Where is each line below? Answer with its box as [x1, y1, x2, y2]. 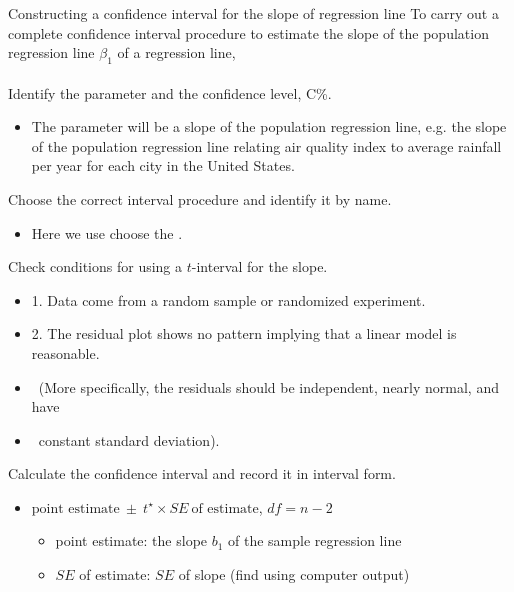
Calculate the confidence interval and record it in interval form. [8, 463, 396, 484]
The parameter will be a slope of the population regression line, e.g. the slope [31, 116, 507, 137]
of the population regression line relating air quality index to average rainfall [31, 135, 502, 156]
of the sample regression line [228, 530, 402, 551]
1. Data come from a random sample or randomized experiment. [31, 289, 426, 310]
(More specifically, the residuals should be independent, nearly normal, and [38, 376, 499, 397]
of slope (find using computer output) [178, 564, 410, 585]
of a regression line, [117, 42, 236, 63]
